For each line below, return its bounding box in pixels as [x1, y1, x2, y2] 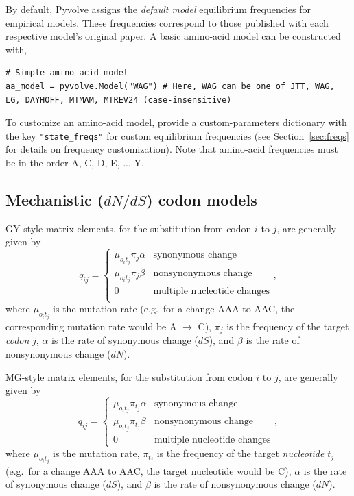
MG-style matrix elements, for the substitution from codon [5, 369, 253, 384]
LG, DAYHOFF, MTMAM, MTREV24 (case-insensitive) [5, 95, 232, 105]
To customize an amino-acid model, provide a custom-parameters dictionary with [5, 115, 347, 129]
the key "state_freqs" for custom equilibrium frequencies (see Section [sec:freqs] [5, 128, 349, 142]
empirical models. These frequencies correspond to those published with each [5, 15, 329, 29]
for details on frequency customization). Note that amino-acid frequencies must [5, 142, 338, 156]
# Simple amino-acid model [5, 68, 128, 78]
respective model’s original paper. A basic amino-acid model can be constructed [5, 29, 341, 43]
